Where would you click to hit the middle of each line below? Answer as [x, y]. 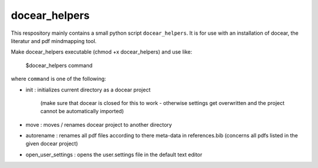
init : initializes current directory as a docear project [88, 90]
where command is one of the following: [58, 79]
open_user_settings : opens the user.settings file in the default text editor [114, 154]
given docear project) [52, 144]
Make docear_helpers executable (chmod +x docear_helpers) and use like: [102, 52]
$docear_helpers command [59, 65]
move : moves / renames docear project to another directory [99, 124]
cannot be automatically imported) [82, 111]
